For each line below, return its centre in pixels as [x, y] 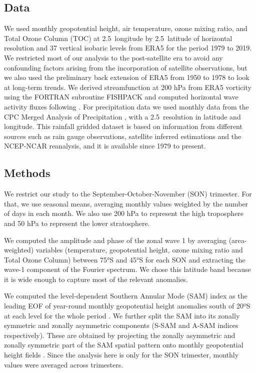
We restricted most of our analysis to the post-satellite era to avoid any [113, 57]
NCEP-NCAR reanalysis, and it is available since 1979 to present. [105, 146]
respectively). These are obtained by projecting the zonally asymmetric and [120, 335]
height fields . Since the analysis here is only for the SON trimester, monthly [121, 355]
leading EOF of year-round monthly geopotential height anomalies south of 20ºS [127, 306]
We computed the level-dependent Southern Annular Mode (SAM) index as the [126, 296]
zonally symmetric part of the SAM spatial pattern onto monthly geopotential [124, 345]
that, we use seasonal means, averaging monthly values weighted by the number [126, 203]
